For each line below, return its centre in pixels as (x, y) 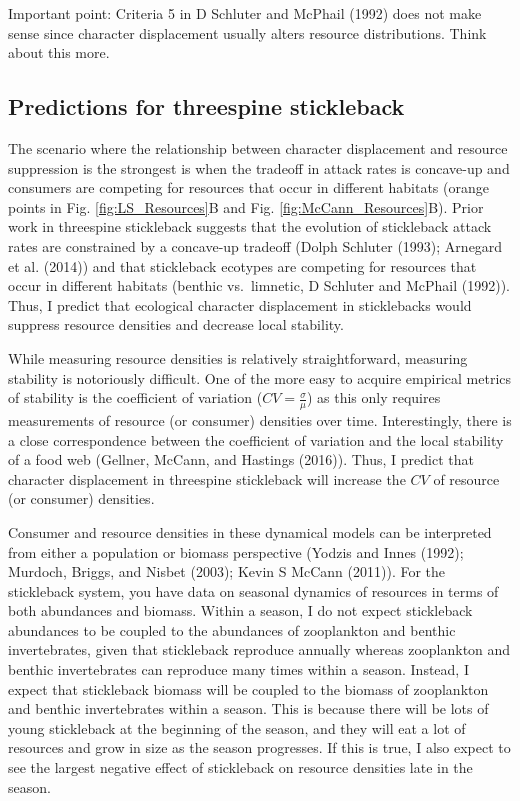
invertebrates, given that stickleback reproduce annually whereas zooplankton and (259, 649)
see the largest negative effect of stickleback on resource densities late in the (240, 767)
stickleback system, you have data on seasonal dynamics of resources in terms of (253, 590)
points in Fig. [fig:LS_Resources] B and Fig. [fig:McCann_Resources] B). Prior (246, 206)
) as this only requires (373, 397)
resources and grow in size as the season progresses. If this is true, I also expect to (259, 747)
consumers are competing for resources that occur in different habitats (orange (248, 187)
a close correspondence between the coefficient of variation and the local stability (256, 439)
